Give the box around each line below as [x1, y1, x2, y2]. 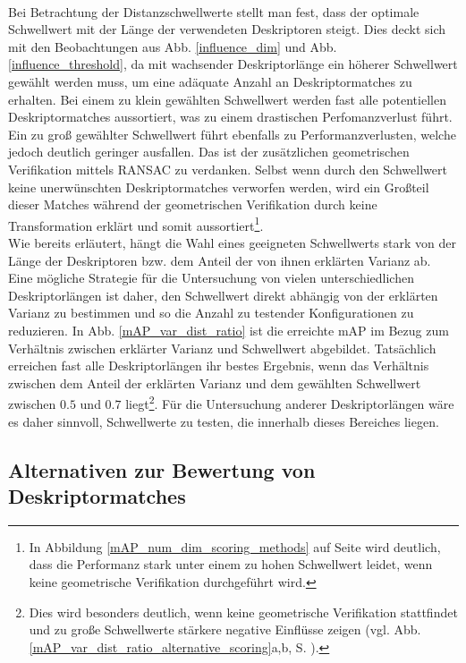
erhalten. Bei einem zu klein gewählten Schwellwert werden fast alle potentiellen [8, 89, 446, 108]
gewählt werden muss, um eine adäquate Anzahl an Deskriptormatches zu [8, 72, 412, 90]
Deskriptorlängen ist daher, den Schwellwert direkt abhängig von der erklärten [8, 285, 438, 304]
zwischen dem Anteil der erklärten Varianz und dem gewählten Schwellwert [8, 373, 421, 392]
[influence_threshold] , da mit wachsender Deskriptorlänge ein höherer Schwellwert [8, 55, 458, 73]
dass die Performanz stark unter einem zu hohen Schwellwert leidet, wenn [29, 555, 433, 574]
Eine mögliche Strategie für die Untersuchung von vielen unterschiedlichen [8, 268, 414, 287]
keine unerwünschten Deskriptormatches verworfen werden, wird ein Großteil [8, 177, 429, 196]
